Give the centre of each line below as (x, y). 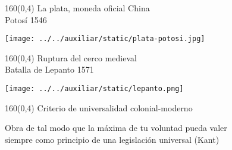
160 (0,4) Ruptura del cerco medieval (71, 57)
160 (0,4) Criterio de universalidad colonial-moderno (99, 107)
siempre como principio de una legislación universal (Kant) (112, 139)
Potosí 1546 (26, 19)
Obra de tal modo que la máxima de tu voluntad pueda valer (116, 128)
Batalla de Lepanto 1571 (49, 69)
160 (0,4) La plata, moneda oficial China (77, 8)
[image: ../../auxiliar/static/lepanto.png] (94, 89)
